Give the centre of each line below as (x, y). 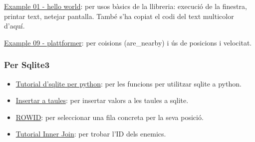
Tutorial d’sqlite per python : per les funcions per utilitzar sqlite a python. (128, 83)
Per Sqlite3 (27, 65)
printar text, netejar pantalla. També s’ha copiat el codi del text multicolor (119, 16)
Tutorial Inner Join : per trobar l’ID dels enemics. (91, 134)
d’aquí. (14, 26)
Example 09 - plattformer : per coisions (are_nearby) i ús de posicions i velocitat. (128, 42)
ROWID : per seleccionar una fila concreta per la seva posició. (110, 117)
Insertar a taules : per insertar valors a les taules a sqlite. (102, 100)
